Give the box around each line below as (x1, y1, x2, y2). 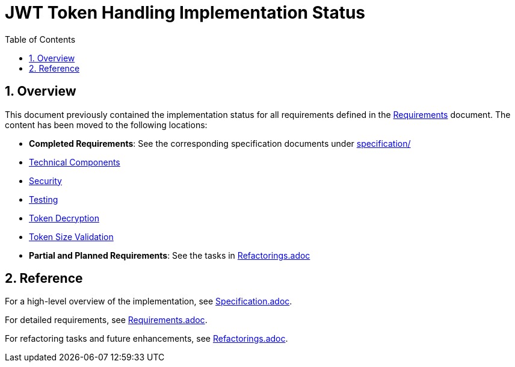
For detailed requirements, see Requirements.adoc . (5, 315, 208, 325)
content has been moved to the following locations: (5, 119, 208, 130)
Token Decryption (29, 212, 99, 223)
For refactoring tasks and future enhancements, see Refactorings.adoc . (5, 333, 288, 344)
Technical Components (29, 156, 120, 167)
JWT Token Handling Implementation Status (5, 2, 366, 23)
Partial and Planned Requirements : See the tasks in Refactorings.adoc (29, 250, 310, 261)
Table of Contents (5, 34, 76, 45)
